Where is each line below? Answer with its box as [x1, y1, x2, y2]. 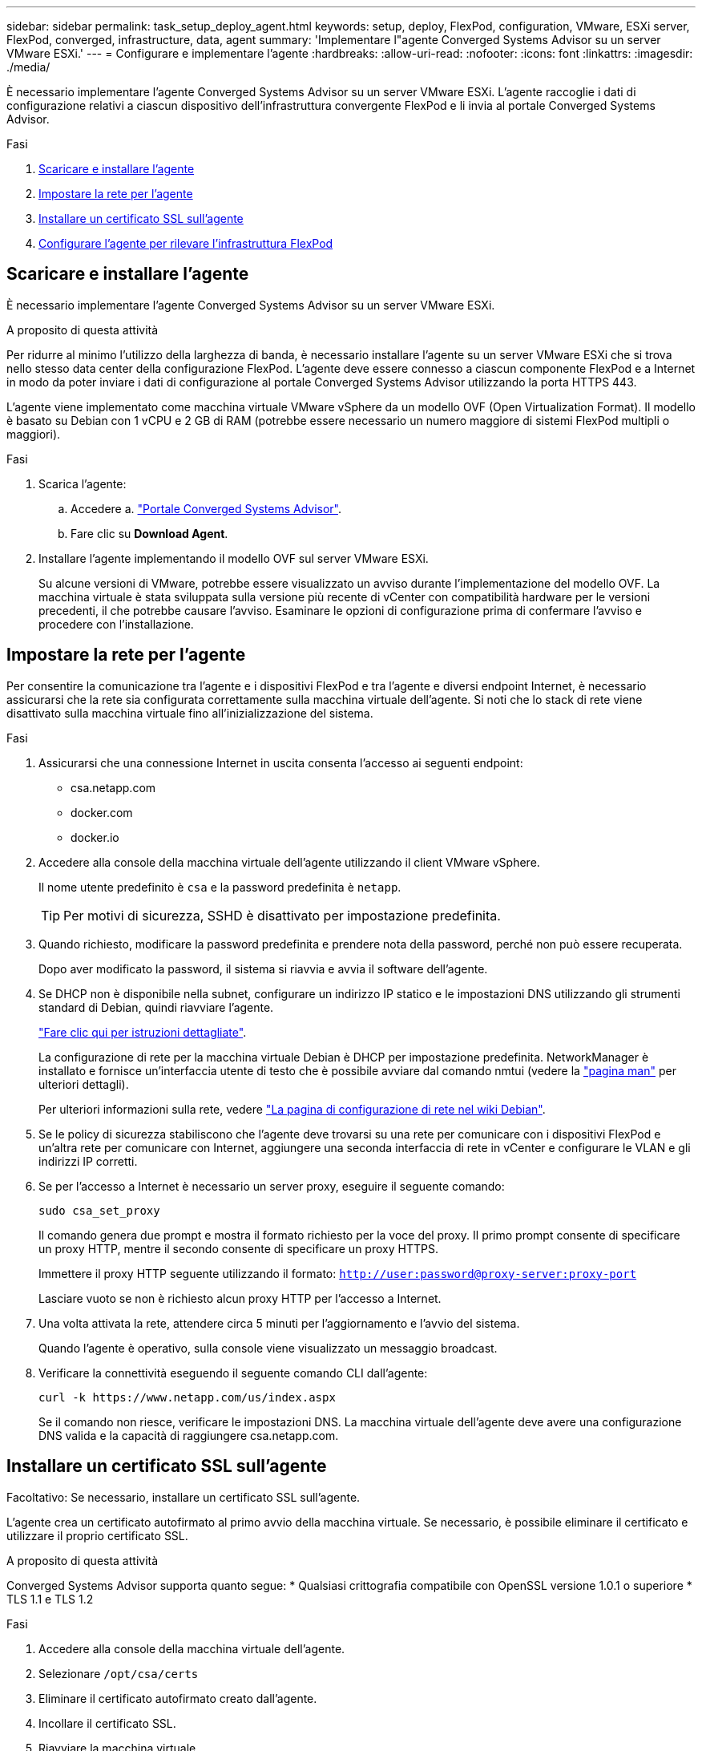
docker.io [71, 830, 119, 844]
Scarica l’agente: [38, 476, 127, 491]
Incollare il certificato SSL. [38, 1716, 176, 1730]
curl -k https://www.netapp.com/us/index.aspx [38, 1390, 336, 1404]
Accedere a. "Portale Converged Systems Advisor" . [71, 501, 342, 516]
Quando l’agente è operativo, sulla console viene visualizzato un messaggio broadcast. [38, 1341, 498, 1355]
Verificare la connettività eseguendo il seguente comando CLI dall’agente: [38, 1365, 428, 1380]
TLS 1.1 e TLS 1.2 [6, 1591, 94, 1606]
